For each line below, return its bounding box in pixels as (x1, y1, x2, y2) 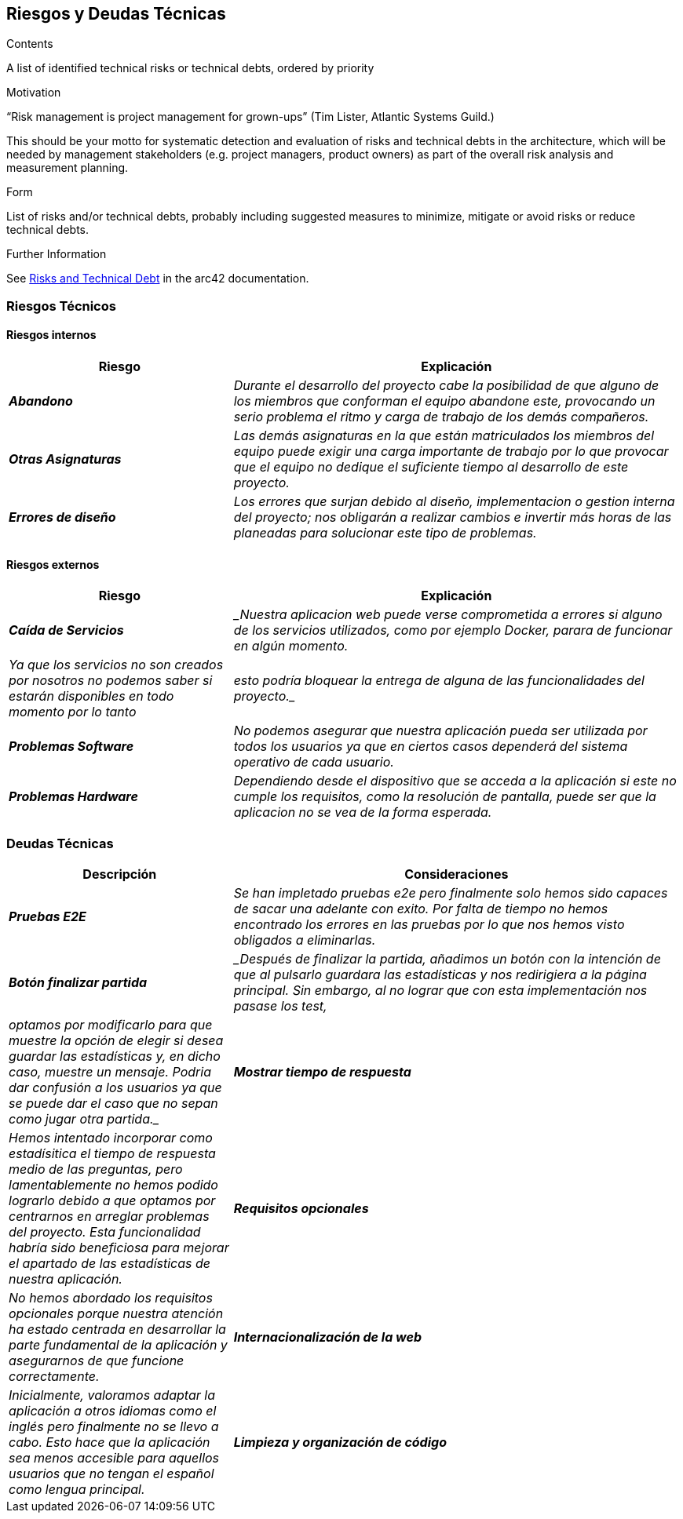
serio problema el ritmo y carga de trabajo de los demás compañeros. (233, 409, 649, 425)
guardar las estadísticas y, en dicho (9, 1047, 221, 1064)
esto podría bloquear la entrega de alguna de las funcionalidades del (233, 672, 645, 689)
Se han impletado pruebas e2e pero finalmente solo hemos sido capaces (233, 884, 668, 901)
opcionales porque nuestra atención (9, 1305, 224, 1321)
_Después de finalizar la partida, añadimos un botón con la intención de (233, 950, 661, 967)
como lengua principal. (9, 1481, 145, 1497)
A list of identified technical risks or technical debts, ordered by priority (6, 61, 374, 75)
